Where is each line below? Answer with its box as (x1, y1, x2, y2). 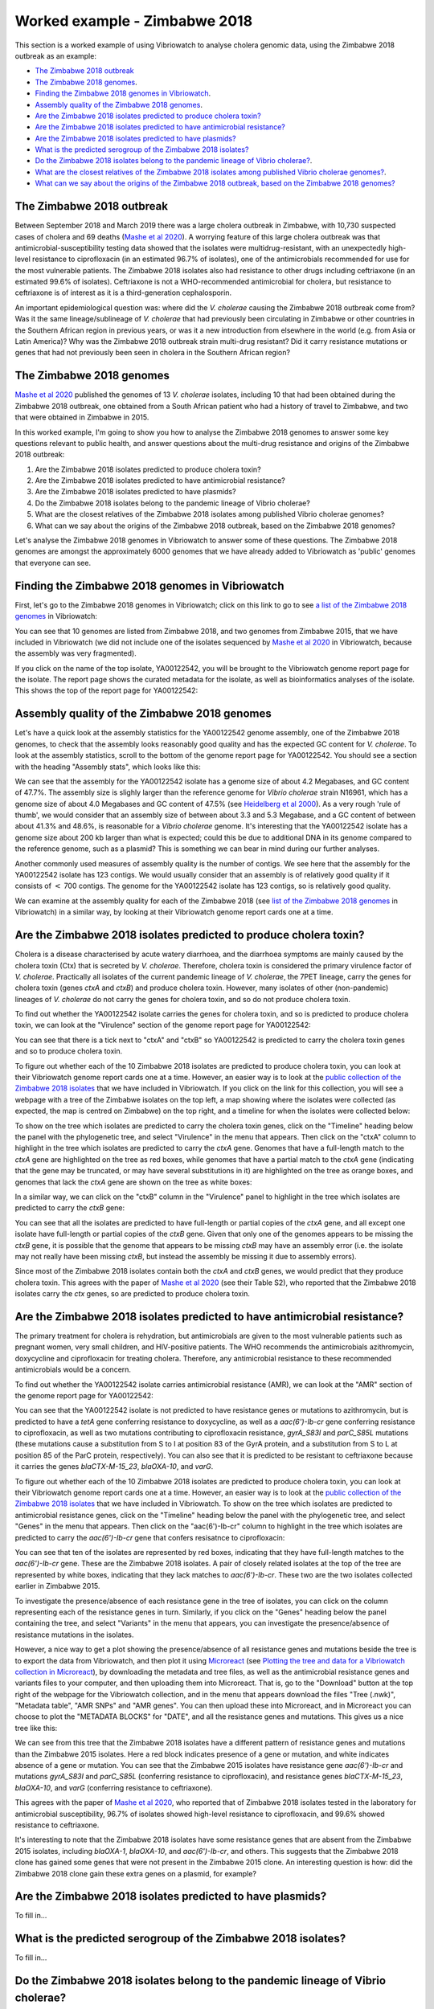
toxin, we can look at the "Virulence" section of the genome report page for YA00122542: (14, 1021, 311, 1030)
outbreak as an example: (14, 51, 96, 60)
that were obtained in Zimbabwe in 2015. (14, 412, 149, 422)
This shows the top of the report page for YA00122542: (14, 685, 199, 695)
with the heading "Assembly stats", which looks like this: (14, 762, 201, 771)
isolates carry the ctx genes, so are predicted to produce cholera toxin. (14, 1289, 251, 1299)
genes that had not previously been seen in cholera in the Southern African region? (14, 348, 291, 358)
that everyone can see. (14, 558, 92, 567)
